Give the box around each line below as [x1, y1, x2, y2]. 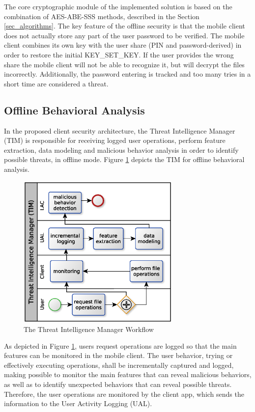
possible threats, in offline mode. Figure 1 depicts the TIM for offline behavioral [4, 154, 245, 165]
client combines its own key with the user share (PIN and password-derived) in [4, 40, 242, 50]
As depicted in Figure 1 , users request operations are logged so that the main [4, 340, 237, 351]
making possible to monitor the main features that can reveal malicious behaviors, [4, 369, 252, 380]
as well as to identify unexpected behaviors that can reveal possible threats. [4, 379, 232, 389]
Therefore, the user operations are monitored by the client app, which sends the [4, 388, 244, 399]
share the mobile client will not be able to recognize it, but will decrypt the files [4, 59, 245, 69]
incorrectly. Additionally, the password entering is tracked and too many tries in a [4, 69, 251, 79]
